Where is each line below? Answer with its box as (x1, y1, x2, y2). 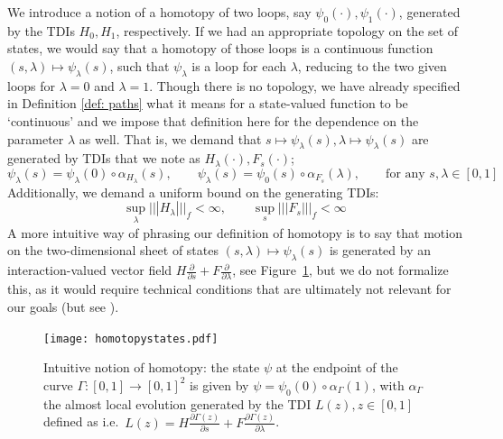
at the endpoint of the (275, 358, 398, 377)
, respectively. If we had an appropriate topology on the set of (116, 21, 459, 40)
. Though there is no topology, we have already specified (149, 76, 461, 95)
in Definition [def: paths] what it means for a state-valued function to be (7, 94, 408, 113)
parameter (7, 129, 64, 148)
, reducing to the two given (297, 56, 447, 75)
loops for (7, 76, 56, 95)
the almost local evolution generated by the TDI (43, 394, 312, 413)
